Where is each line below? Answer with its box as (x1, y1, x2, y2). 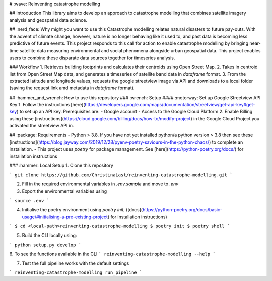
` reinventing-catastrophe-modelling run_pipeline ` (9, 269, 143, 275)
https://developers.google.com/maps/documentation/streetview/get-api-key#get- (85, 102, 255, 108)
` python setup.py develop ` (9, 242, 82, 248)
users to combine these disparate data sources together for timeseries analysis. (9, 55, 175, 61)
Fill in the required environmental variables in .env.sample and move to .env (22, 181, 179, 187)
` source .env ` (9, 198, 50, 203)
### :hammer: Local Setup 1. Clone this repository (9, 162, 113, 169)
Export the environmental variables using (22, 188, 107, 194)
